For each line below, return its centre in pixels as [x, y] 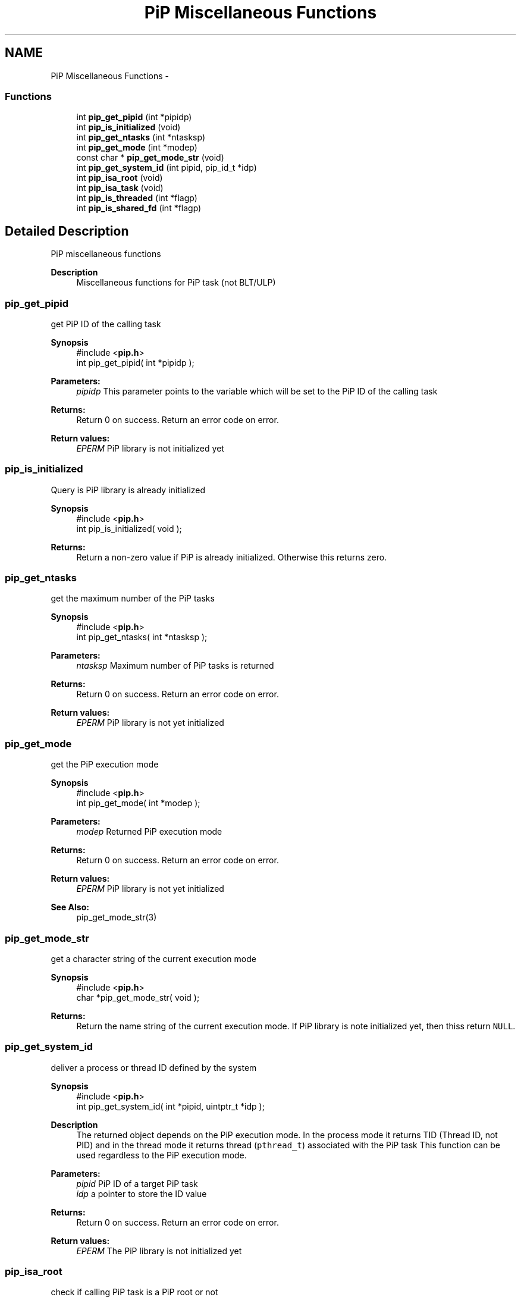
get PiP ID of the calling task [106, 324]
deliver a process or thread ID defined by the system [154, 1067]
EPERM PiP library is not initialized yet [150, 448]
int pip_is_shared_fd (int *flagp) [139, 208]
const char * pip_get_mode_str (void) [150, 158]
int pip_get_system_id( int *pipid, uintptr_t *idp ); [170, 1106]
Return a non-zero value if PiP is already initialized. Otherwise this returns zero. [232, 557]
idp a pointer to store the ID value [142, 1193]
